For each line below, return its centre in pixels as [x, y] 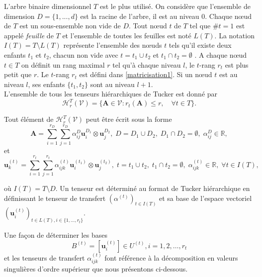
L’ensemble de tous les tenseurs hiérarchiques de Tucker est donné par [111, 94]
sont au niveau [112, 84]
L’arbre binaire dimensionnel [48, 6]
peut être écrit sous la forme [129, 119]
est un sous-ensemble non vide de [70, 26]
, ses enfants [46, 84]
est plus [237, 64]
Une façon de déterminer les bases [56, 235]
